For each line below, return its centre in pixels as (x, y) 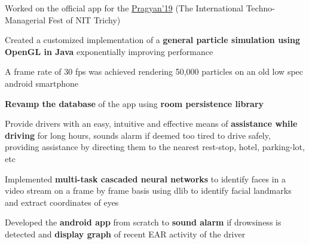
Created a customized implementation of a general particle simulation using (152, 40)
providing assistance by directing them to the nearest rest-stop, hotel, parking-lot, (155, 147)
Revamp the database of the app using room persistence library (134, 103)
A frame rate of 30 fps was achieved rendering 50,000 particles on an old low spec (154, 71)
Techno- (260, 8)
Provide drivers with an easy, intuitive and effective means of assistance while (151, 123)
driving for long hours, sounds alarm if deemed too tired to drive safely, (138, 135)
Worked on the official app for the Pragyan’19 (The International (124, 8)
